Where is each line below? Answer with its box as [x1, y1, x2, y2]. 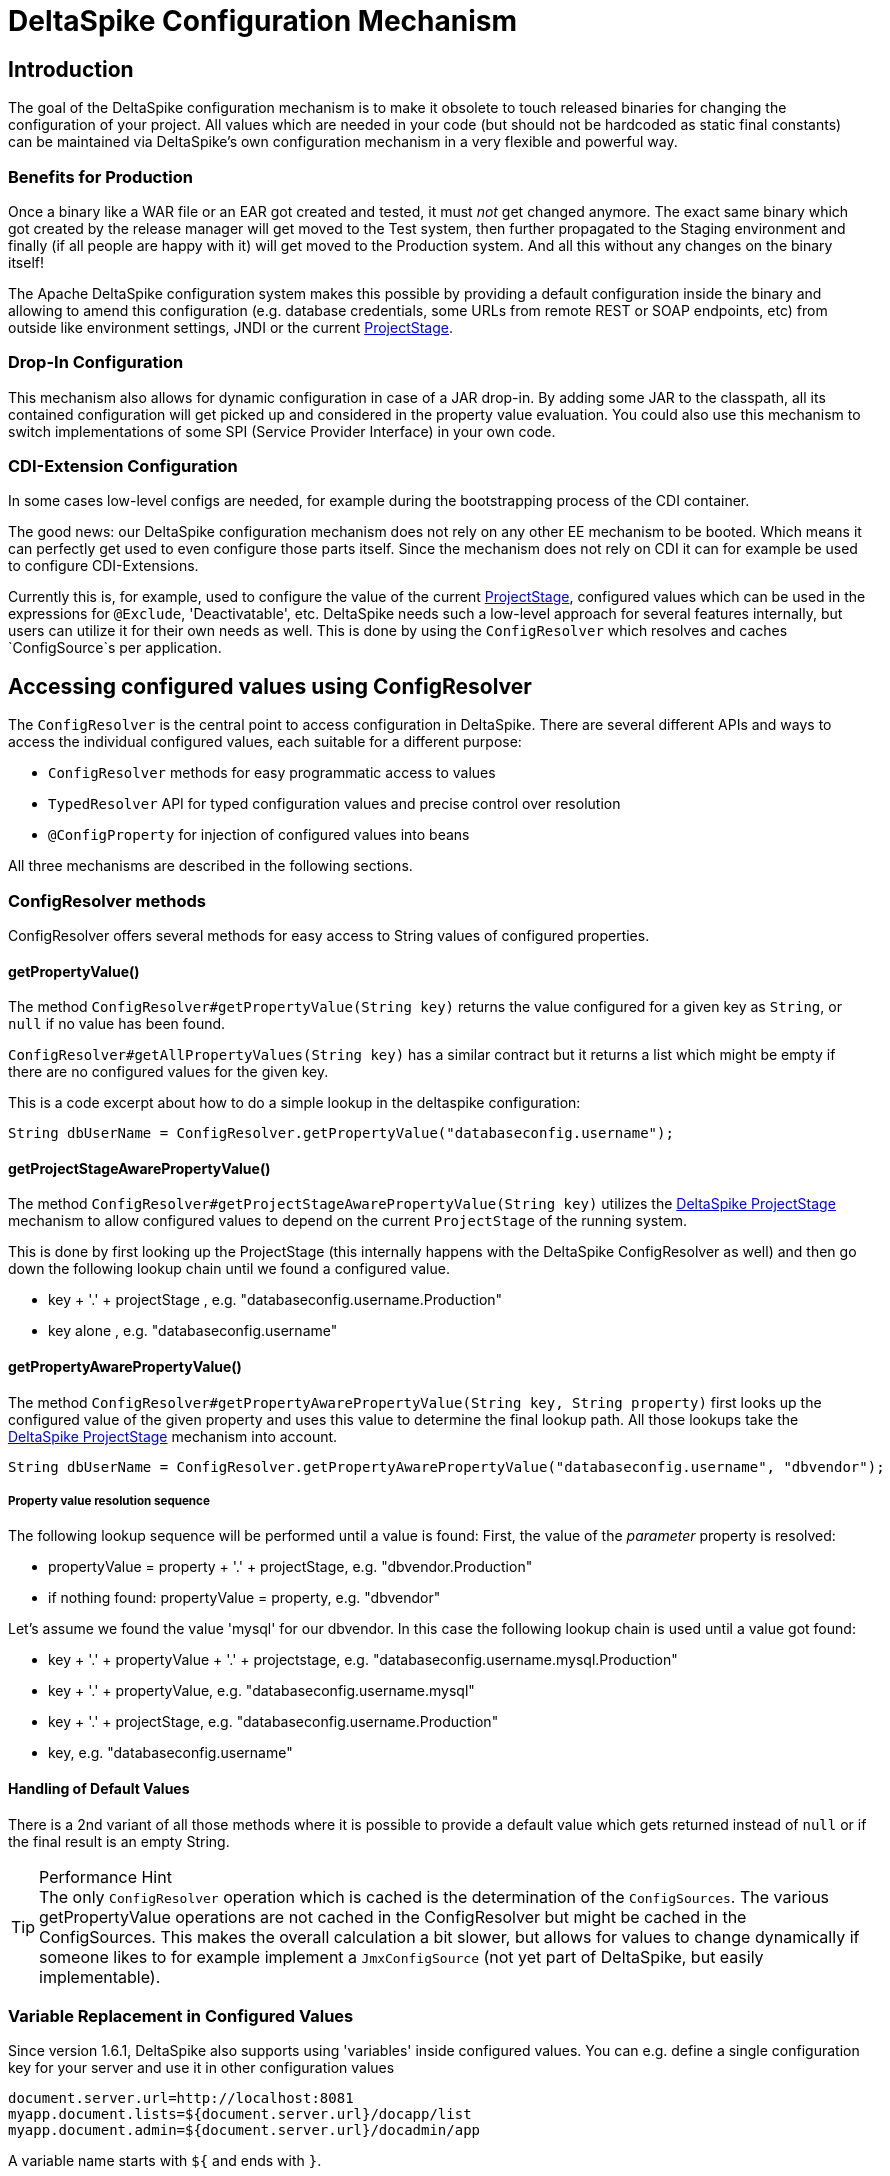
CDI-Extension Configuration [8, 456, 238, 477]
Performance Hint [39, 1866, 172, 1887]
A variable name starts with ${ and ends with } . [8, 2152, 322, 2170]
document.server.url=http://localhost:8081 [8, 2090, 354, 2107]
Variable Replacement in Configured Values [8, 2006, 354, 2027]
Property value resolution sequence [8, 1494, 210, 1509]
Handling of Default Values [8, 1780, 190, 1798]
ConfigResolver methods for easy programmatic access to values [48, 764, 496, 782]
